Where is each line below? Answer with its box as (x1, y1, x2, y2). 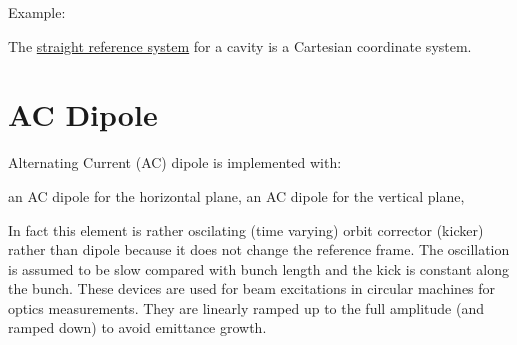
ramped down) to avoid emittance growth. (8, 317, 267, 338)
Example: (8, 2, 66, 22)
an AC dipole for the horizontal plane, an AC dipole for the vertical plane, (8, 185, 465, 206)
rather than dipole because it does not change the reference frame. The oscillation (8, 239, 510, 260)
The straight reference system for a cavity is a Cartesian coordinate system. (8, 35, 472, 56)
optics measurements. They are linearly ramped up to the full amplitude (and (8, 297, 485, 318)
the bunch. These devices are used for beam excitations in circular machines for (8, 278, 496, 299)
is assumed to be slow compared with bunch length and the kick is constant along (8, 258, 509, 279)
